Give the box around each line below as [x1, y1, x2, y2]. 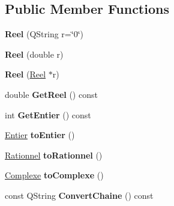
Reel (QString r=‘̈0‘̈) [5, 28, 83, 40]
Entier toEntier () [5, 129, 75, 141]
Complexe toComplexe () [5, 169, 104, 181]
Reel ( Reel [5, 68, 46, 80]
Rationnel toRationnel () [5, 148, 103, 161]
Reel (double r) [5, 47, 64, 60]
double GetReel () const [5, 88, 98, 100]
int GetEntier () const [5, 108, 91, 121]
